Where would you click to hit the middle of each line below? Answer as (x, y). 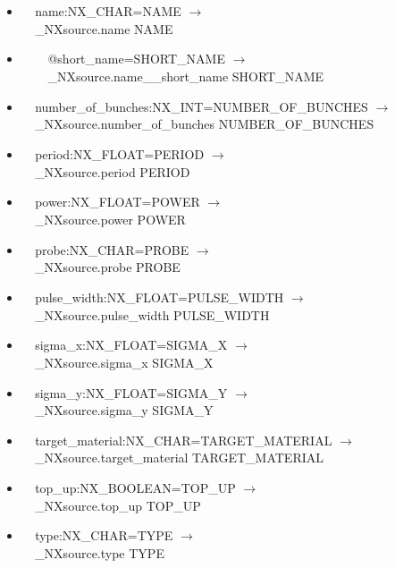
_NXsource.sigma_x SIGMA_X (124, 362)
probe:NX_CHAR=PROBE (112, 249)
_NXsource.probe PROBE (108, 267)
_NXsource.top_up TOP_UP (118, 505)
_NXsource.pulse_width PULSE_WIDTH (152, 314)
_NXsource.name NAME (104, 28)
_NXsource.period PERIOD (113, 171)
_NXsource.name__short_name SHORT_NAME (186, 76)
